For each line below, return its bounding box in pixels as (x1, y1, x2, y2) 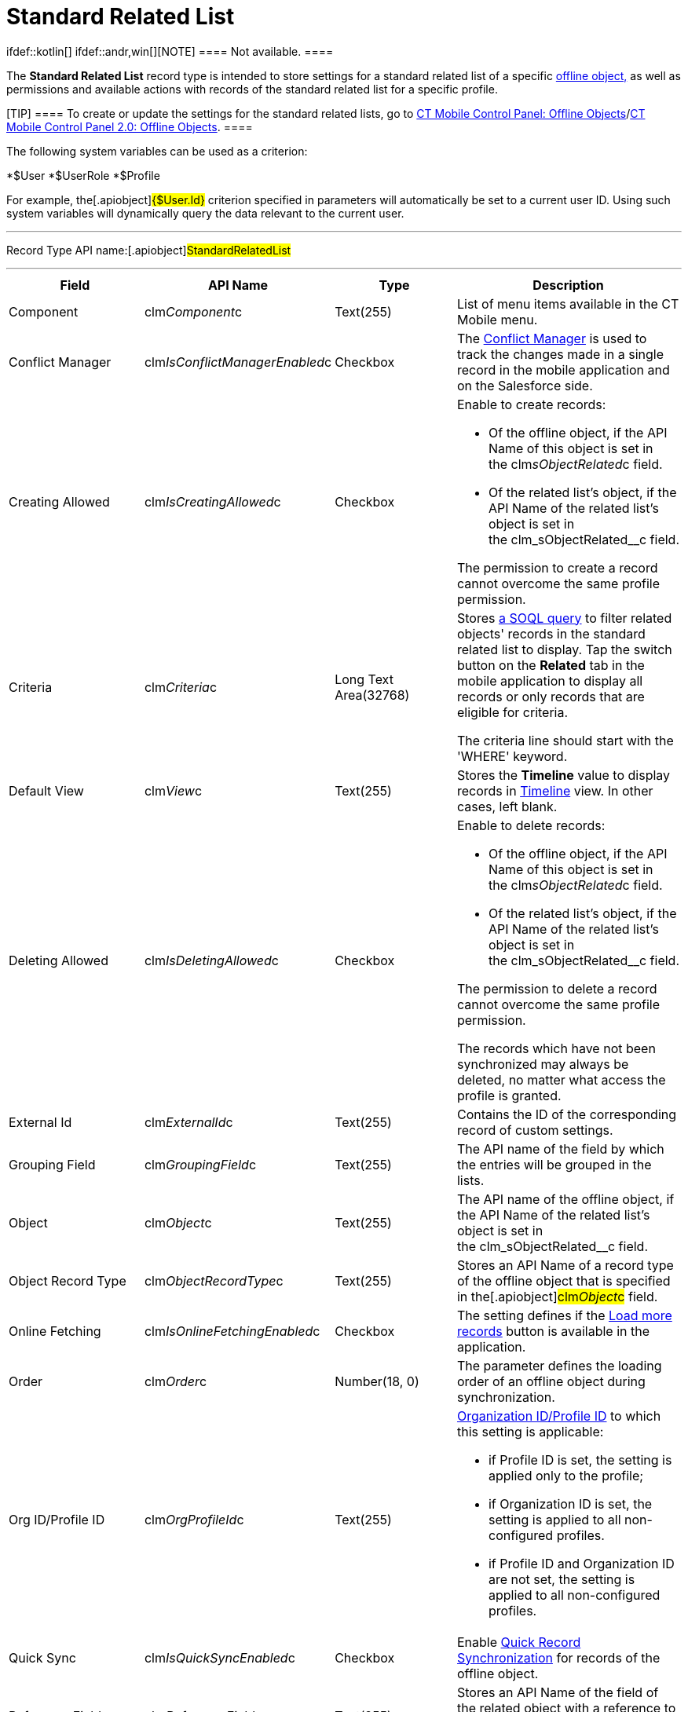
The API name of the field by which (456, 1140, 664, 1157)
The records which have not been (456, 1040, 656, 1056)
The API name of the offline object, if (456, 1191, 675, 1207)
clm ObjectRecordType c (144, 1272, 284, 1289)
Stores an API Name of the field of (456, 1684, 659, 1700)
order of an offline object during (456, 1373, 646, 1389)
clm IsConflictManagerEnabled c (144, 353, 332, 370)
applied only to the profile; (488, 1467, 644, 1483)
